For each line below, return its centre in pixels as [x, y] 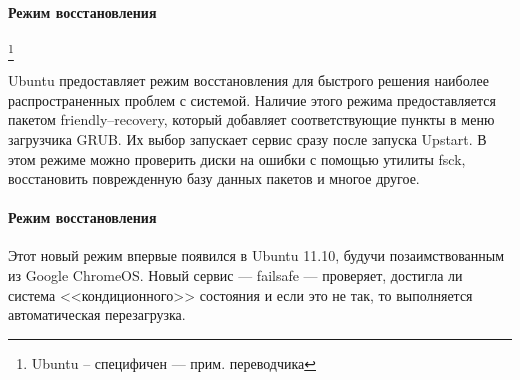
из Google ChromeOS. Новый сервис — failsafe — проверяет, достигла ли [235, 275]
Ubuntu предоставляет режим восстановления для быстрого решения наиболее [248, 80]
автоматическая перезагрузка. [97, 314]
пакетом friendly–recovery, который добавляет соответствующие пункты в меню [251, 119]
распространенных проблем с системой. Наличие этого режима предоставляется [252, 99]
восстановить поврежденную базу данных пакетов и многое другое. [214, 178]
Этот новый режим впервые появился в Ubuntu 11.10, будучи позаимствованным [256, 255]
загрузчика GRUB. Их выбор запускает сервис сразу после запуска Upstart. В [247, 138]
